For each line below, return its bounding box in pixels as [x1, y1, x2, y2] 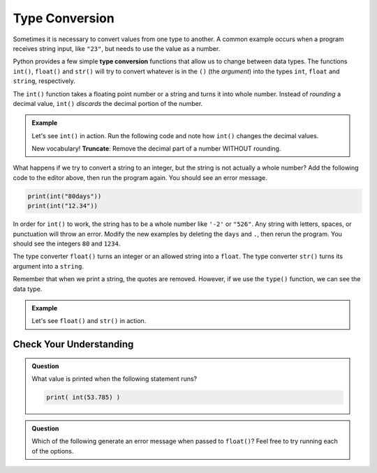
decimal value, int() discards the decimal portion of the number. [13, 99, 203, 107]
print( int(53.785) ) [46, 393, 121, 401]
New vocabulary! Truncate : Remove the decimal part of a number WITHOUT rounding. [31, 144, 281, 153]
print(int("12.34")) [27, 202, 98, 210]
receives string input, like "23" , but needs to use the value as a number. [13, 44, 221, 52]
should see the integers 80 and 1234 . [13, 239, 121, 248]
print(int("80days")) [27, 192, 102, 200]
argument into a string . [13, 262, 84, 270]
